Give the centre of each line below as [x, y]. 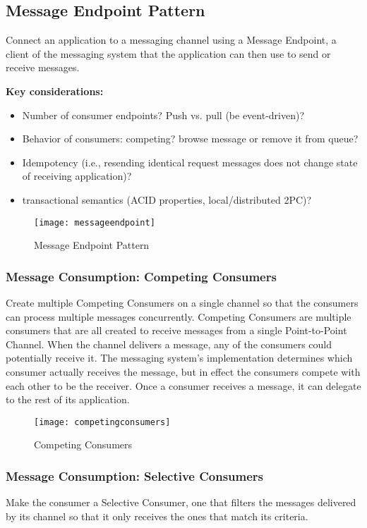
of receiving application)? [77, 176]
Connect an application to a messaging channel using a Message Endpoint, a [171, 40]
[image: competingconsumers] [102, 422]
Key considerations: [55, 91]
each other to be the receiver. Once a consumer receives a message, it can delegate [183, 385]
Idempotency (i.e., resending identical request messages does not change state [190, 162]
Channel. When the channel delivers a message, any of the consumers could [169, 344]
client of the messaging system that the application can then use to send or [168, 53]
